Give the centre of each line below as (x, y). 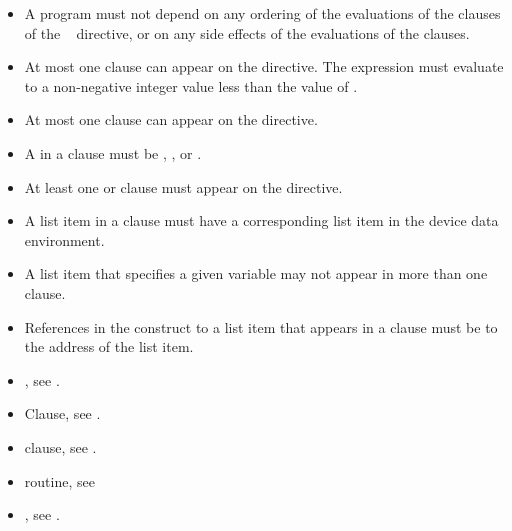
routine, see (59, 480)
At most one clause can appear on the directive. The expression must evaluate (264, 66)
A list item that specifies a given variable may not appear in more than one (256, 273)
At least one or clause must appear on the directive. (183, 186)
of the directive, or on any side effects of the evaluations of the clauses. (247, 32)
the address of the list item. (109, 346)
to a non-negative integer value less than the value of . (191, 85)
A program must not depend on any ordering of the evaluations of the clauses (262, 13)
